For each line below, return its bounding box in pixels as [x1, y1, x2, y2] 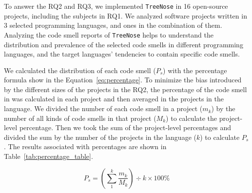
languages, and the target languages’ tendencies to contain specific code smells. [4, 49, 240, 59]
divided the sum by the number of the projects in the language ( [4, 132, 196, 142]
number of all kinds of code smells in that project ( [4, 113, 156, 123]
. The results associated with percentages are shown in [4, 141, 167, 152]
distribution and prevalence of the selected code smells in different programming [4, 39, 243, 49]
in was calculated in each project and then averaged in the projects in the [4, 94, 224, 104]
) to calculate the [166, 113, 217, 123]
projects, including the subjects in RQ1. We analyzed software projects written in [4, 10, 247, 20]
